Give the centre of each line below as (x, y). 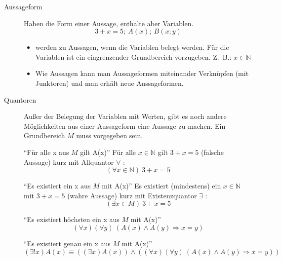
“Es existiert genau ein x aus (67, 243)
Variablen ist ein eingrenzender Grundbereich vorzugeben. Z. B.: (133, 56)
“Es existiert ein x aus (57, 186)
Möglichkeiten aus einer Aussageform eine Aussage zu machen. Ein (125, 126)
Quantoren (20, 99)
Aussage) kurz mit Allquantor (69, 162)
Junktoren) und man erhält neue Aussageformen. (109, 83)
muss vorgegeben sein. (110, 135)
